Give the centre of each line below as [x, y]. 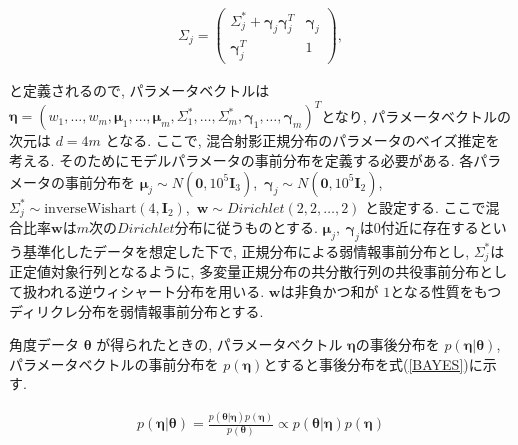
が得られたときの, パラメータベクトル [219, 344]
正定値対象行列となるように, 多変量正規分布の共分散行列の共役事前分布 [244, 271]
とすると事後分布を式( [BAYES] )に [373, 363]
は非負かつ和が [329, 290]
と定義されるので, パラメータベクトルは [139, 90]
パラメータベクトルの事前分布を [114, 363]
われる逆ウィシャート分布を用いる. [150, 290]
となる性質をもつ [446, 290]
